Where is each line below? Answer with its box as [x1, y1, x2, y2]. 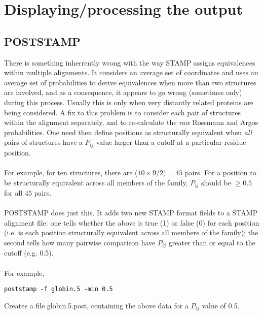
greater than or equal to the [168, 237, 255, 247]
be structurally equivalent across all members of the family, [4, 177, 188, 187]
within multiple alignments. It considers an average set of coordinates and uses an [4, 67, 258, 78]
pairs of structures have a [4, 137, 83, 147]
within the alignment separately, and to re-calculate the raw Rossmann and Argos [4, 117, 258, 128]
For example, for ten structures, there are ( [4, 167, 138, 177]
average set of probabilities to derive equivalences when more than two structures [4, 77, 256, 87]
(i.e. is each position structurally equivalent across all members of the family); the [4, 227, 258, 238]
